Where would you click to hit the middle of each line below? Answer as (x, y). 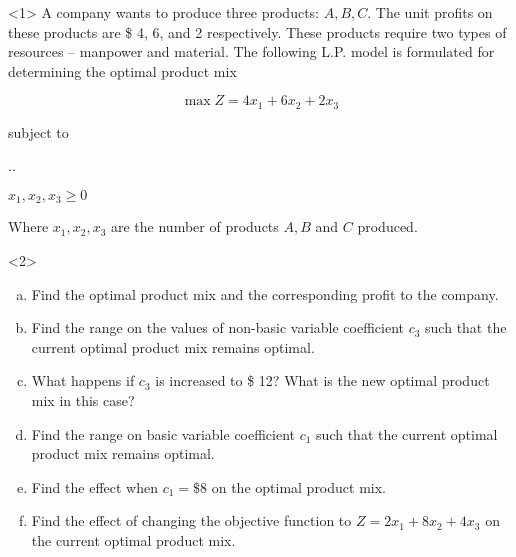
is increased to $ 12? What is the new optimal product (322, 380)
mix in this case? (83, 400)
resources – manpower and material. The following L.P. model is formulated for (251, 51)
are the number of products (195, 226)
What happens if (83, 380)
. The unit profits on (430, 12)
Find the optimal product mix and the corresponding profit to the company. (265, 293)
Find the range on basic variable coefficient (163, 433)
